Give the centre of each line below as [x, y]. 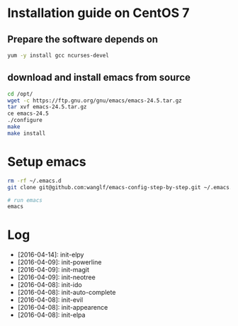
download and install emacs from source [99, 78]
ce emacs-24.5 [28, 114]
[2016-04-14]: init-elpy [51, 255]
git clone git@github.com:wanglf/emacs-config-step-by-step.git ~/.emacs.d [121, 187]
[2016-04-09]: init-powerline [59, 262]
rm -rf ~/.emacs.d [34, 181]
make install [27, 133]
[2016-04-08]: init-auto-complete [67, 293]
